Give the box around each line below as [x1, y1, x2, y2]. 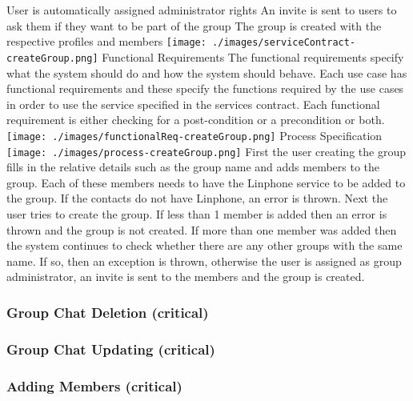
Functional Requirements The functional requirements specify [102, 48, 404, 65]
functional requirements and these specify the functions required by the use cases [6, 80, 404, 97]
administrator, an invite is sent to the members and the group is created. [6, 268, 365, 285]
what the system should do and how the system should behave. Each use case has [6, 64, 407, 81]
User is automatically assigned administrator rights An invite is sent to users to [6, 2, 397, 18]
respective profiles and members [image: [6, 33, 206, 50]
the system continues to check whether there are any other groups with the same [6, 237, 403, 254]
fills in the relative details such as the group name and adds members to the [6, 158, 380, 175]
